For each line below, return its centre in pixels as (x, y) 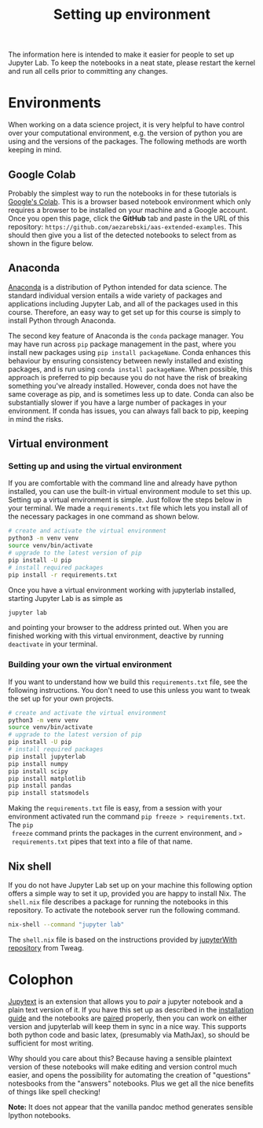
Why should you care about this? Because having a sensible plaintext (120, 1058)
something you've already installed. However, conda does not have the (123, 386)
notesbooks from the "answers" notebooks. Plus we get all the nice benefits (131, 1083)
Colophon (41, 980)
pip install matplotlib (47, 778)
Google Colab (42, 174)
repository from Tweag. (46, 947)
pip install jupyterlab (47, 756)
